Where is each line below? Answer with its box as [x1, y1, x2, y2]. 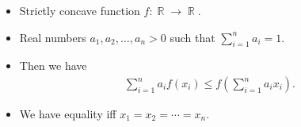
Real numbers [19, 29, 86, 45]
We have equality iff [19, 106, 116, 122]
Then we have [19, 57, 87, 74]
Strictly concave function [19, 2, 140, 18]
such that [170, 29, 215, 45]
